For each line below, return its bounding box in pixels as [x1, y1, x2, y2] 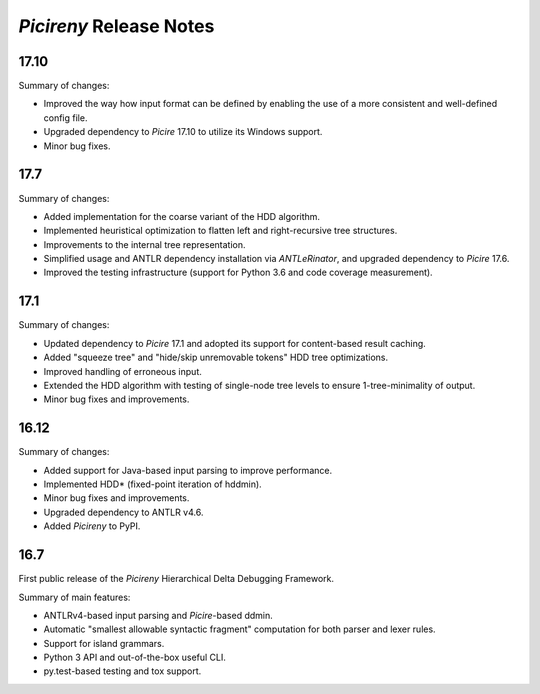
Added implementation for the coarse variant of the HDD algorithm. [43, 210, 320, 222]
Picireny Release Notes [18, 15, 215, 37]
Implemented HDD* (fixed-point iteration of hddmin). [43, 478, 262, 490]
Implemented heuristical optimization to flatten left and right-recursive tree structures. [43, 225, 398, 237]
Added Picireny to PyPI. [43, 520, 141, 532]
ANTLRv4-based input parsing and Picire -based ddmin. [43, 609, 274, 621]
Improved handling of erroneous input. [43, 365, 202, 377]
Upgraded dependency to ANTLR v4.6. [43, 506, 204, 518]
